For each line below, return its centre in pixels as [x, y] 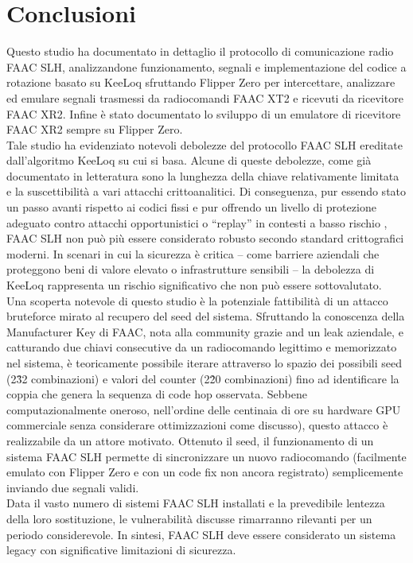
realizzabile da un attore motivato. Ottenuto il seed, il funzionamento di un [190, 440]
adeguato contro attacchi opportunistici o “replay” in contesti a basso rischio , [197, 222]
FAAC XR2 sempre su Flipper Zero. [95, 129]
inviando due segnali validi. [73, 487]
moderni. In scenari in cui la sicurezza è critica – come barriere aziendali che [193, 253]
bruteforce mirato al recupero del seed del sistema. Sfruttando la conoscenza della [206, 316]
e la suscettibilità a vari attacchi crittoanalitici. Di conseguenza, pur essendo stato [206, 191]
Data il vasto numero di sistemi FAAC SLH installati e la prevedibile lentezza [196, 503]
